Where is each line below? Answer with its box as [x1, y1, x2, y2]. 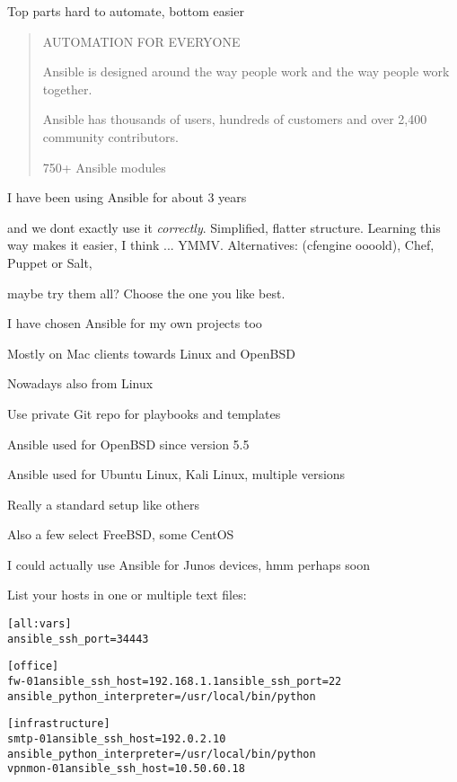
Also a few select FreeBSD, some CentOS [7, 525, 234, 544]
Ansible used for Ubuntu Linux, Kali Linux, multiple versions [7, 465, 346, 484]
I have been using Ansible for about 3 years [7, 188, 247, 207]
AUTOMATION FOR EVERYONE [42, 31, 241, 50]
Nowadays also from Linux [7, 374, 154, 393]
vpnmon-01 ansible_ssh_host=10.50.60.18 [7, 762, 245, 776]
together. [42, 79, 92, 98]
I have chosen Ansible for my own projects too [7, 314, 262, 333]
